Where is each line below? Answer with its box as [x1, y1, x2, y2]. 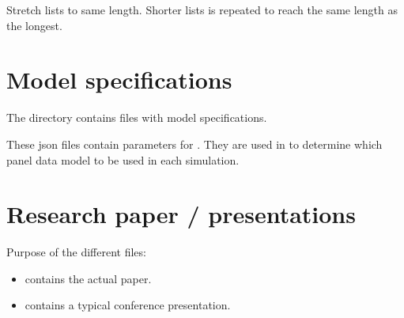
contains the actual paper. [25, 270, 152, 286]
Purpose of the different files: [6, 244, 146, 260]
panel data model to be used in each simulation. [6, 151, 240, 168]
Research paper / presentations [6, 198, 356, 230]
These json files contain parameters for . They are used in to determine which [6, 135, 383, 152]
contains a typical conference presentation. [25, 297, 231, 313]
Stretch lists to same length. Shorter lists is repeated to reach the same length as [6, 2, 398, 17]
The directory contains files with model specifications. [6, 109, 267, 126]
